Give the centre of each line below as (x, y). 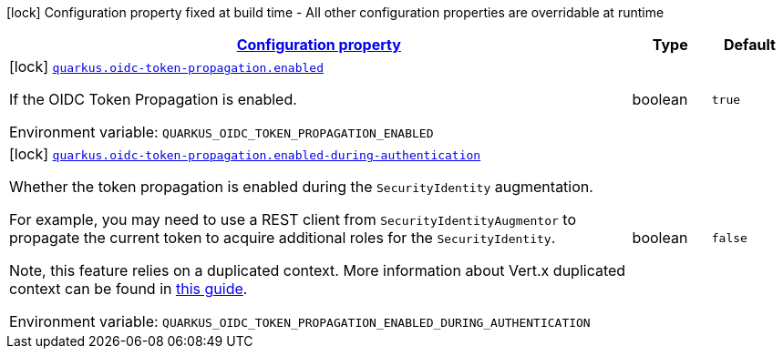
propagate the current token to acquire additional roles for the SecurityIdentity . (283, 238)
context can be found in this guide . (129, 289)
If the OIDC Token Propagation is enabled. (153, 99)
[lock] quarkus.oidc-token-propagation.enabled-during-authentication (245, 154)
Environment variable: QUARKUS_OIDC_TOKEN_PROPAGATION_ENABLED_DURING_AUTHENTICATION (300, 321)
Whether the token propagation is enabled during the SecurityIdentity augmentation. (301, 187)
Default (749, 45)
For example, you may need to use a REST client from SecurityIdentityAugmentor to (293, 219)
